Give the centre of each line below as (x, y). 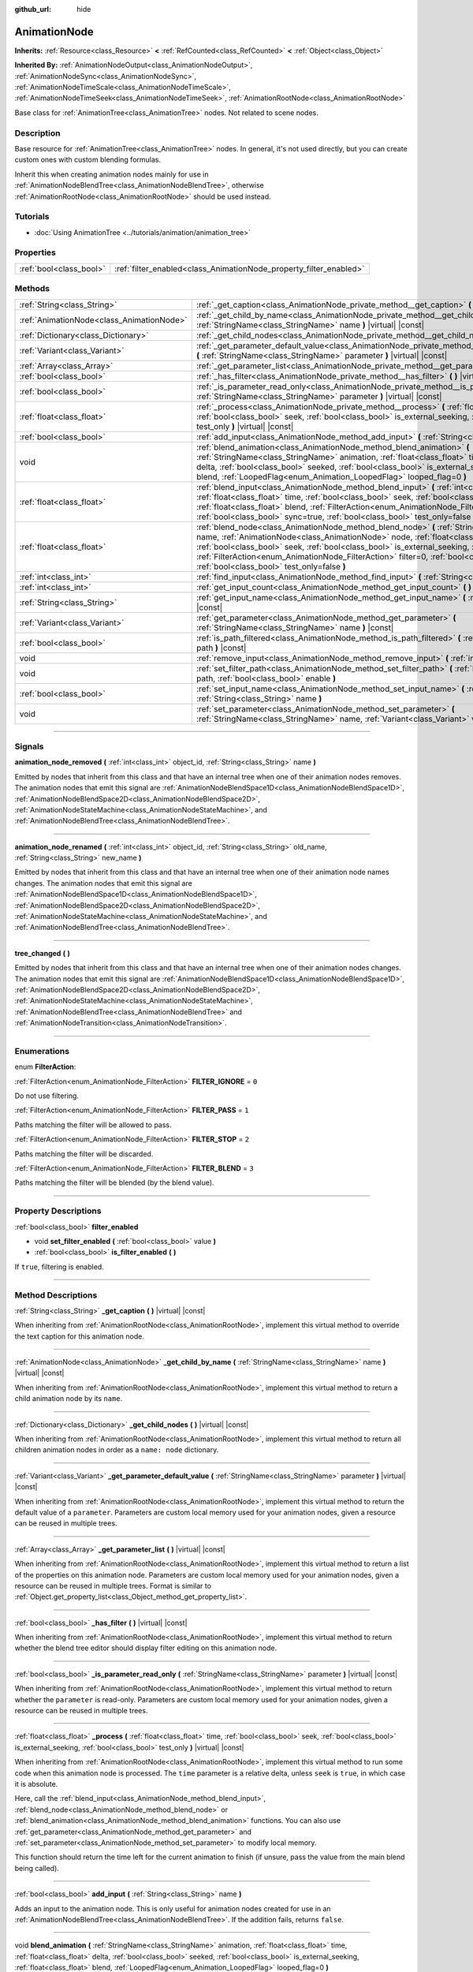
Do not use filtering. (47, 1096)
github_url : (33, 9)
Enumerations (42, 1051)
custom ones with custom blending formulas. (88, 160)
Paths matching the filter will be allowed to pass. (93, 1125)
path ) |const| (221, 648)
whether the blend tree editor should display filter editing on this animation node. (146, 1648)
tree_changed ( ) (43, 953)
